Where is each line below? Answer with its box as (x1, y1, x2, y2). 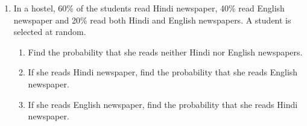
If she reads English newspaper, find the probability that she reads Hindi (28, 98, 298, 110)
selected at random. (13, 25, 86, 38)
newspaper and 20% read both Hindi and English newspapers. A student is (13, 13, 291, 26)
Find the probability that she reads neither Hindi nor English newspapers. (28, 45, 303, 58)
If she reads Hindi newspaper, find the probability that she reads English (28, 66, 298, 78)
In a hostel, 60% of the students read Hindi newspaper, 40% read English (13, 2, 285, 14)
